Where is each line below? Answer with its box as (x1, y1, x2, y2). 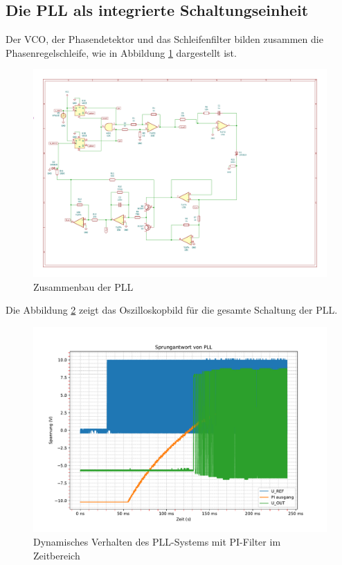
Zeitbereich (33, 548, 80, 562)
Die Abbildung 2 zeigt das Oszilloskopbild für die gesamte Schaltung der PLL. (6, 303, 338, 317)
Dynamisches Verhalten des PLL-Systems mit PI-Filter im (33, 535, 281, 549)
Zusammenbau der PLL (33, 279, 134, 294)
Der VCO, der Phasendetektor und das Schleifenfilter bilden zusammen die (6, 32, 323, 46)
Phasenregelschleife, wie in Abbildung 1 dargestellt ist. (6, 45, 237, 60)
